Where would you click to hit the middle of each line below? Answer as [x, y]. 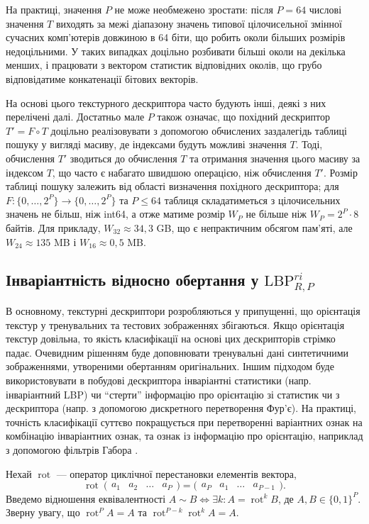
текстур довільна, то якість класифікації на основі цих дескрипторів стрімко [171, 339]
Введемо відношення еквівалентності [86, 498]
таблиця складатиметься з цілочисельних [252, 200]
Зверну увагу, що [43, 512]
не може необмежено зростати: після [194, 9]
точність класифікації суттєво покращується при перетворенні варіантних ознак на [184, 422]
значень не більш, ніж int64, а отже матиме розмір [115, 214]
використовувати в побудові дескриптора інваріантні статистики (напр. [159, 380]
